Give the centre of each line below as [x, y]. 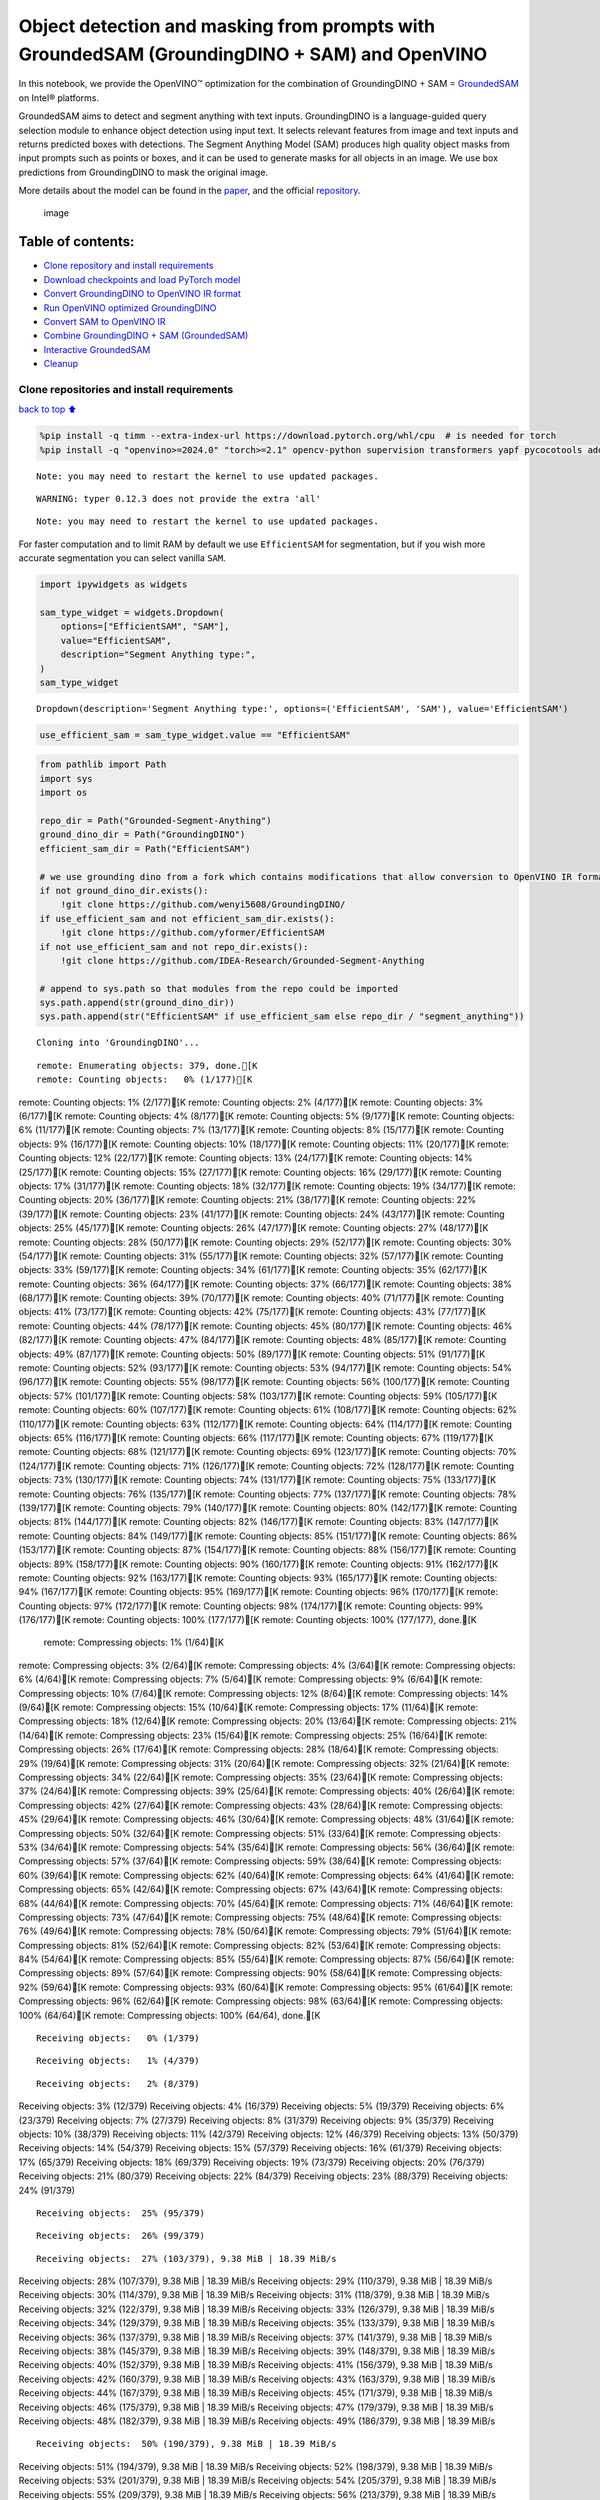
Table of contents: [76, 241]
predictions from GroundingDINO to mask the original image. [143, 172]
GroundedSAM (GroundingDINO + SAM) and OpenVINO [253, 54]
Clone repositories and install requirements [126, 389]
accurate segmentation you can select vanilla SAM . [122, 558]
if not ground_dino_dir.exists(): [124, 890]
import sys [66, 778]
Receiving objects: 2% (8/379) [118, 2083]
